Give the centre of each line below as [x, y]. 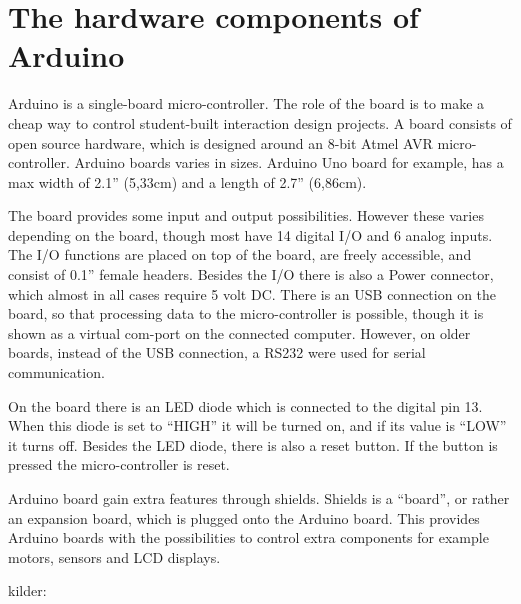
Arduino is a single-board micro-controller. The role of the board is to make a [246, 103]
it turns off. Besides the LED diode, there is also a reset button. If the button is [253, 444]
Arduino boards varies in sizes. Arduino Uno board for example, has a [289, 162]
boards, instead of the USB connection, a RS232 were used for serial [217, 352]
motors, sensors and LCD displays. [114, 556]
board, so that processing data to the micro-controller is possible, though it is [246, 313]
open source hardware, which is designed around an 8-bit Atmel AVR [220, 142]
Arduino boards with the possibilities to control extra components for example [248, 537]
